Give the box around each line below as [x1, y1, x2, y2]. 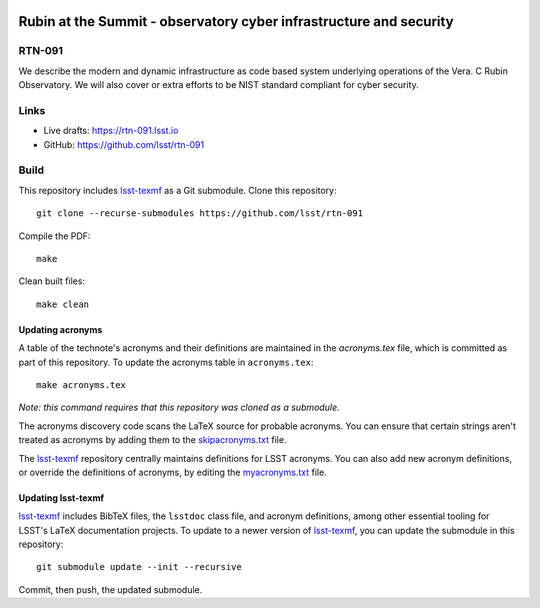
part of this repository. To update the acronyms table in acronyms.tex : [18, 356, 314, 368]
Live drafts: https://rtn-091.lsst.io [43, 125, 179, 137]
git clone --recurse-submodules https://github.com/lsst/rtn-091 [36, 208, 364, 219]
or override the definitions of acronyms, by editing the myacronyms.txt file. [18, 466, 327, 478]
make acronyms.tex [36, 379, 127, 390]
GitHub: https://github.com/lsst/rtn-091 [43, 138, 205, 150]
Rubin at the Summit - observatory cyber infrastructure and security [18, 13, 454, 30]
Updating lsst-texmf [18, 491, 105, 504]
